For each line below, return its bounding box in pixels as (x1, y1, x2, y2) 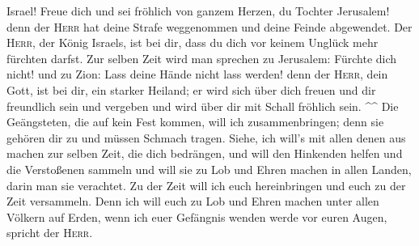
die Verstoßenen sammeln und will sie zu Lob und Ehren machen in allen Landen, (6, 160, 412, 177)
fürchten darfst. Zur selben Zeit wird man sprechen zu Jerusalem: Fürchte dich (6, 49, 397, 66)
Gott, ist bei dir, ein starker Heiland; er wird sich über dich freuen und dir (6, 81, 376, 98)
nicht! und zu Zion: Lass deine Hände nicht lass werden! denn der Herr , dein (6, 66, 388, 83)
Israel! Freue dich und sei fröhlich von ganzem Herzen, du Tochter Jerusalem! (6, 2, 390, 19)
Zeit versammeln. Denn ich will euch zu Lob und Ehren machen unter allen (6, 193, 379, 210)
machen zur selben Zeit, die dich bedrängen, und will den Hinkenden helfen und (6, 145, 403, 162)
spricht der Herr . (6, 224, 93, 241)
